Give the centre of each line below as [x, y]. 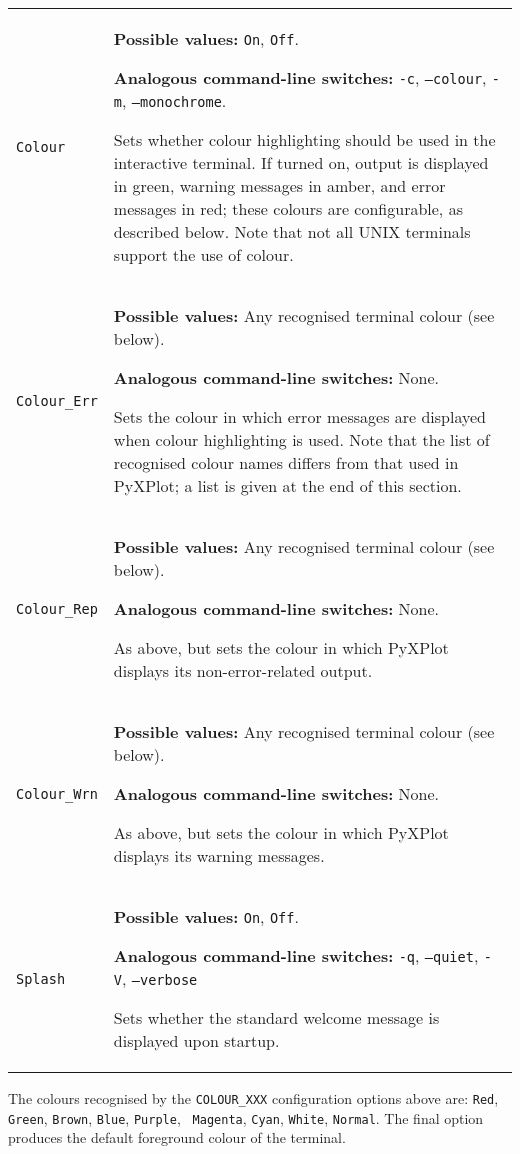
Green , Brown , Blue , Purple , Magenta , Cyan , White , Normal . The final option [246, 1117]
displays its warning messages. [219, 855]
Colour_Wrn [57, 793]
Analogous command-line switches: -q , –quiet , [296, 955]
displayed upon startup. [196, 1040]
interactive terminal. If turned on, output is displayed [301, 162]
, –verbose [160, 978]
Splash [41, 978]
